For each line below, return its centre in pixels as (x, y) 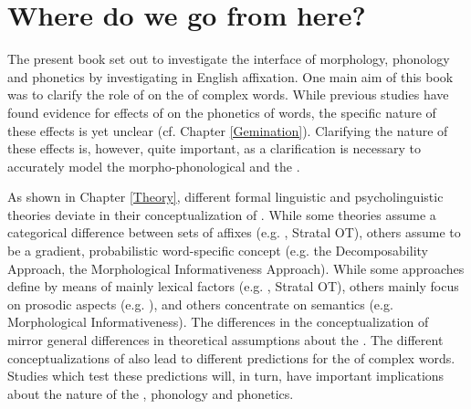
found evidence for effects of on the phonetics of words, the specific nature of (222, 112)
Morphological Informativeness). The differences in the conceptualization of (218, 322)
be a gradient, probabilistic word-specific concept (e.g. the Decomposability (218, 251)
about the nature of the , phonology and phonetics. (151, 393)
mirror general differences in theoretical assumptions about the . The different (225, 340)
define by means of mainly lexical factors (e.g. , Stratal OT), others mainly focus (233, 286)
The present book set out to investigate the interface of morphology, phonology (229, 59)
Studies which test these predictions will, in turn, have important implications (226, 376)
